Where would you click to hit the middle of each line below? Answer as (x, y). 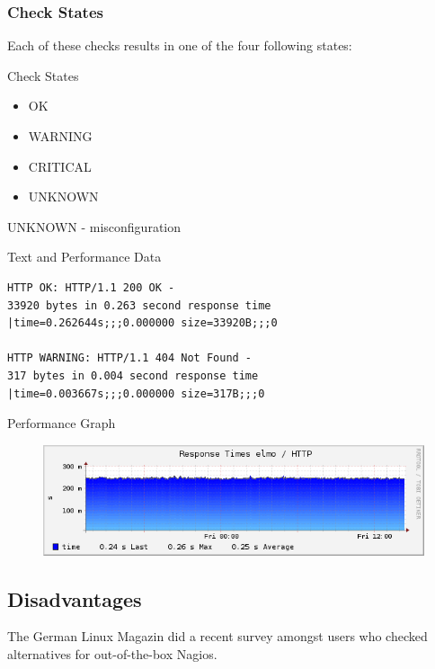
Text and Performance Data (84, 257)
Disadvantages (75, 598)
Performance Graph (62, 423)
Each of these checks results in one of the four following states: (180, 45)
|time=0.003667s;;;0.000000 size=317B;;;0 (136, 393)
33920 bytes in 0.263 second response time (139, 305)
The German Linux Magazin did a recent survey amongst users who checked (217, 636)
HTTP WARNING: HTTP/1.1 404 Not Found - (130, 358)
